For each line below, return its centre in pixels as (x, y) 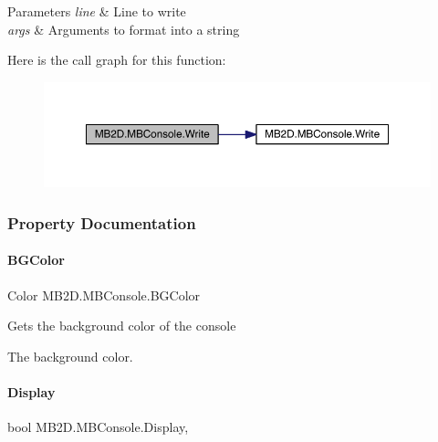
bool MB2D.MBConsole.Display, (98, 427)
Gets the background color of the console (122, 326)
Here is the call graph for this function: (117, 60)
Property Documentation (102, 222)
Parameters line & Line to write (97, 11)
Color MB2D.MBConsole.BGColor (104, 295)
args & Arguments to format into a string (124, 29)
